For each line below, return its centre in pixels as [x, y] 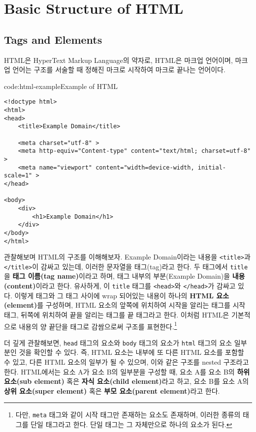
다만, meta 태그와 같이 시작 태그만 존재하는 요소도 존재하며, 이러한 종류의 [128, 415]
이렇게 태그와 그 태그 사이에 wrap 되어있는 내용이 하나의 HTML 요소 [122, 295]
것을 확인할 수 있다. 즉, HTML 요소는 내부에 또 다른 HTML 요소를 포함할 [131, 352]
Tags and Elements [53, 39]
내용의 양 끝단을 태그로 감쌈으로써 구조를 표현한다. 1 [98, 325]
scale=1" [18, 176]
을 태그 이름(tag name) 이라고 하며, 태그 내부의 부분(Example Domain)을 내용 [125, 276]
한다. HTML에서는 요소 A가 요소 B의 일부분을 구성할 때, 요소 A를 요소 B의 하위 [127, 371]
